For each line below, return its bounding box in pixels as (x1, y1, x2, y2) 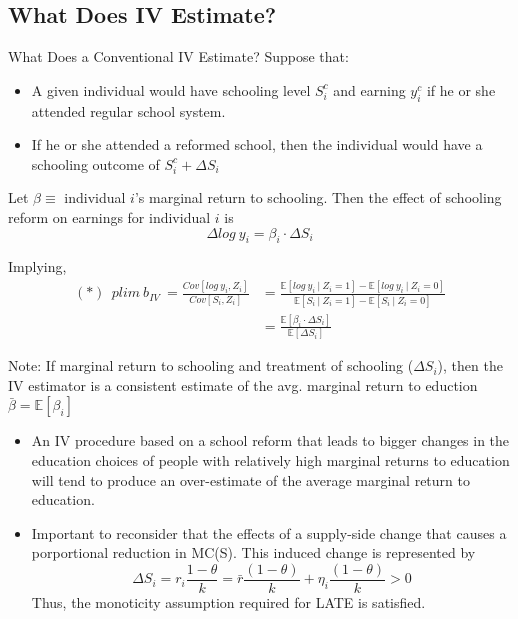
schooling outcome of (31, 153, 160, 174)
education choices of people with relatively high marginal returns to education (31, 450, 510, 471)
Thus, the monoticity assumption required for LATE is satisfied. (31, 592, 426, 613)
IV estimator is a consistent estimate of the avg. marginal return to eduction (8, 374, 478, 395)
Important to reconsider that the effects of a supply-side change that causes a (31, 522, 507, 543)
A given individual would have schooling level (31, 79, 311, 100)
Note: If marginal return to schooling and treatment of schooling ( (8, 355, 414, 376)
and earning (333, 79, 406, 100)
